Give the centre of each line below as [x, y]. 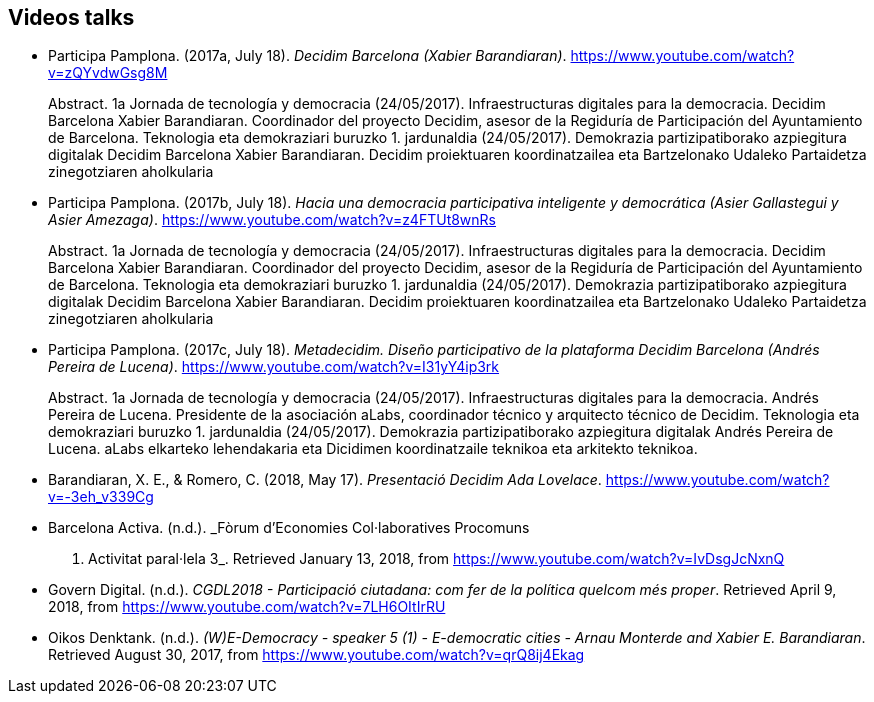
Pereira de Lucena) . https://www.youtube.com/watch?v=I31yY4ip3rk [274, 367]
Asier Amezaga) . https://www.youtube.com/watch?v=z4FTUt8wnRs [272, 220]
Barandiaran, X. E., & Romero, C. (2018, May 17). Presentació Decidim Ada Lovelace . [325, 480]
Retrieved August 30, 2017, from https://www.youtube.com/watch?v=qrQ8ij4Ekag [316, 655]
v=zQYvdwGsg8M [108, 73]
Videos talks [71, 17]
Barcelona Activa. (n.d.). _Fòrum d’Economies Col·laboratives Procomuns [289, 528]
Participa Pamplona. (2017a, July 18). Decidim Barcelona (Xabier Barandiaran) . [307, 56]
